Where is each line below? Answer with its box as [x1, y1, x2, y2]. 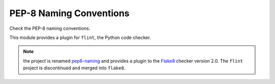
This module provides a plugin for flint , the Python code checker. [9, 34, 151, 40]
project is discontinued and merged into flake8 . [23, 65, 126, 71]
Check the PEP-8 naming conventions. [9, 25, 91, 31]
